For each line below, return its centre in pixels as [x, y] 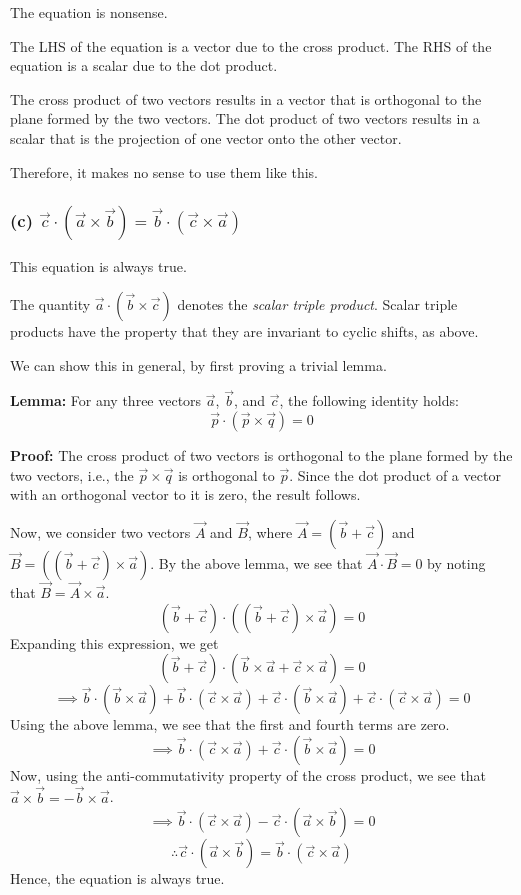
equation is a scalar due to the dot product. [144, 65]
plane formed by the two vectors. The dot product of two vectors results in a [245, 118]
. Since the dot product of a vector [395, 474]
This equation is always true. [98, 266]
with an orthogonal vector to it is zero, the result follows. [185, 494]
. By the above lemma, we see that [256, 562]
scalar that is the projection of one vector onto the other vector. [206, 137]
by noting [456, 562]
